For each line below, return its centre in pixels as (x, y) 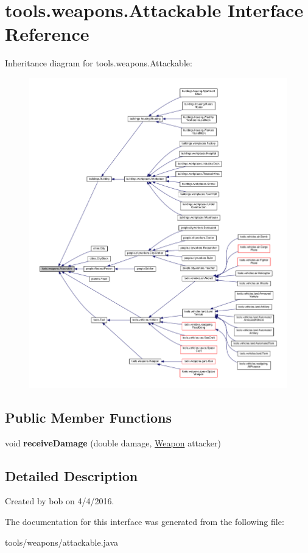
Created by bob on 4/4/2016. (60, 501)
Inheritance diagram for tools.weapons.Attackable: (99, 63)
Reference (47, 34)
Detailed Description (72, 475)
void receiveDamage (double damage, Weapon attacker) (113, 442)
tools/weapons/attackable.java (62, 542)
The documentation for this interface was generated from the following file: (145, 522)
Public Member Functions (88, 417)
